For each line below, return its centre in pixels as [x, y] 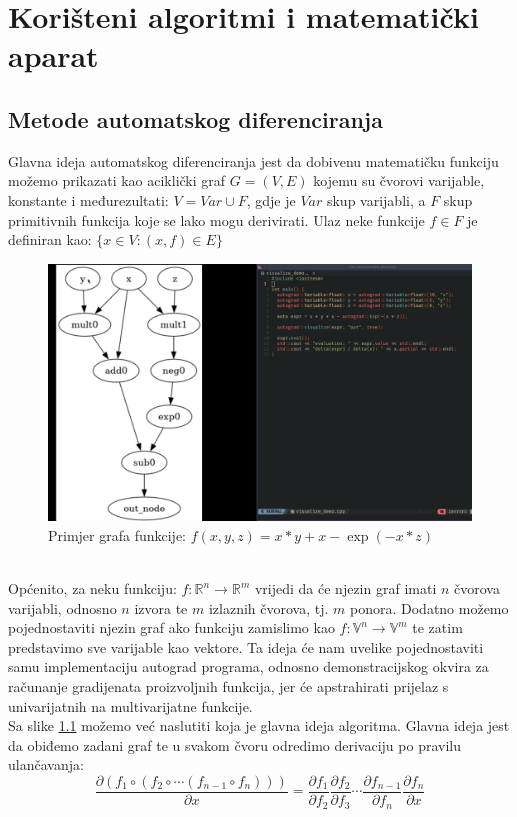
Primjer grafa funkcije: [117, 534]
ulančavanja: [46, 764]
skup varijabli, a [376, 199]
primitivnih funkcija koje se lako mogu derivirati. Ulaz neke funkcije [216, 219]
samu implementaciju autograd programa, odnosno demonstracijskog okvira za [248, 666]
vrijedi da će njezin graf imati [345, 588]
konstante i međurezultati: [88, 199]
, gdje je [271, 199]
